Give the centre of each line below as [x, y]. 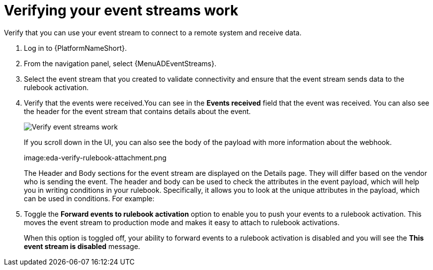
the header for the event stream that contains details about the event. [137, 111]
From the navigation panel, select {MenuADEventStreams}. [120, 63]
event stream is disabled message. [82, 246]
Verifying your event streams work [121, 10]
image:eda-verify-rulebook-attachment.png [95, 157]
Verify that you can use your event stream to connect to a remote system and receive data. [153, 32]
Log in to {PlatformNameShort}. [76, 48]
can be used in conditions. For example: [89, 198]
